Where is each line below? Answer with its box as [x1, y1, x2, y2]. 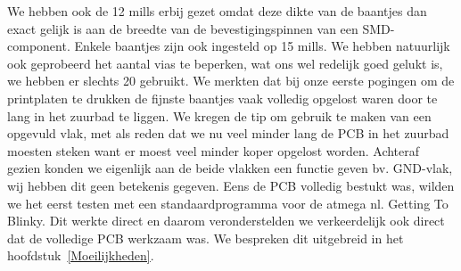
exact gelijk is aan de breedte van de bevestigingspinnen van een [7, 19, 358, 37]
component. [7, 37, 70, 55]
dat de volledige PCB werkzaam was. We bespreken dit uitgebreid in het [7, 228, 404, 247]
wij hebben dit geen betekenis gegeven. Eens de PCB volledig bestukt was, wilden [7, 176, 455, 194]
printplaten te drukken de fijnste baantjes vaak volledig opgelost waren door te [7, 88, 438, 107]
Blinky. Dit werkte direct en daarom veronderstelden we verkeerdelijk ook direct [7, 211, 445, 230]
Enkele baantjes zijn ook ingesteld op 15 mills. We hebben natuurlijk [74, 37, 450, 55]
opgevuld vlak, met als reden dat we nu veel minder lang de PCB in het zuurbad [7, 124, 449, 143]
